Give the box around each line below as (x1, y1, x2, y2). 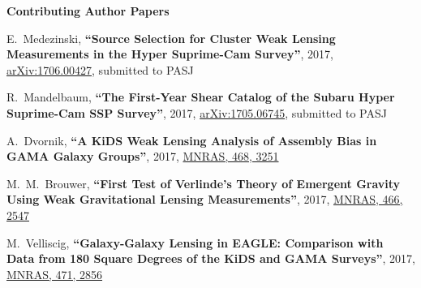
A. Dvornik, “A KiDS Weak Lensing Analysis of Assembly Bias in (6, 131, 377, 148)
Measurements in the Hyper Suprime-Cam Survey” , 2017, (6, 45, 333, 62)
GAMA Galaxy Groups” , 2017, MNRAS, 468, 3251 (6, 148, 279, 165)
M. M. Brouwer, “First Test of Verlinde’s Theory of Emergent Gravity (6, 174, 401, 191)
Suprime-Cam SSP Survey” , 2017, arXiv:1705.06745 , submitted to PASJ (6, 104, 387, 121)
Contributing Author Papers (6, 2, 170, 19)
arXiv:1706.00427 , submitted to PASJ (6, 61, 194, 78)
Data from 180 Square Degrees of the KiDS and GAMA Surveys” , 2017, (6, 250, 415, 267)
